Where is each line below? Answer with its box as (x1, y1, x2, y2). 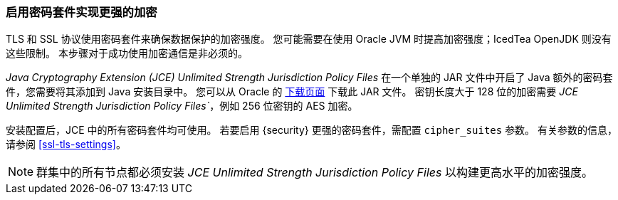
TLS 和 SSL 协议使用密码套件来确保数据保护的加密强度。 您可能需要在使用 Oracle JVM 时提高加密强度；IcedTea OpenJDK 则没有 (6, 33, 612, 46)
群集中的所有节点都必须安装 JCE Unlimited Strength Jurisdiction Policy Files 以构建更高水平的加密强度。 (36, 165, 593, 180)
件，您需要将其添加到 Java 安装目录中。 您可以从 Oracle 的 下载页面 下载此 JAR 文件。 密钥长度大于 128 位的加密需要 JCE (6, 85, 578, 98)
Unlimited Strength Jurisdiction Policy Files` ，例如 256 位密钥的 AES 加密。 (6, 100, 358, 112)
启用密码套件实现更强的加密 (6, 5, 157, 19)
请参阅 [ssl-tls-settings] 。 (6, 138, 126, 151)
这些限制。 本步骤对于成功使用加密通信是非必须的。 (6, 47, 248, 60)
